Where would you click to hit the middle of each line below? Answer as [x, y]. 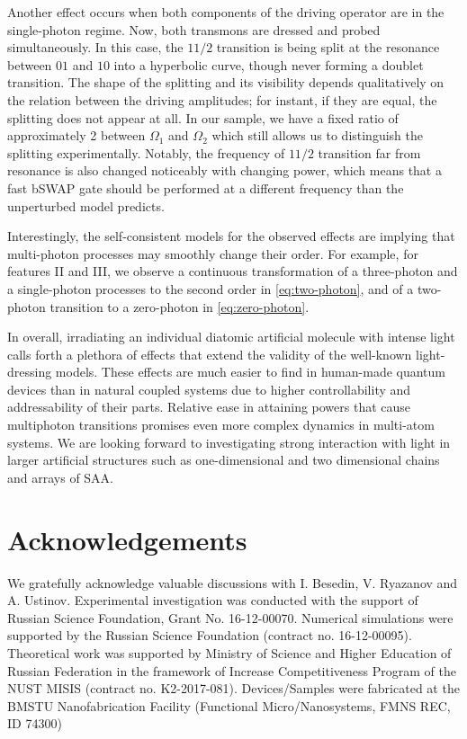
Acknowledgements [127, 539]
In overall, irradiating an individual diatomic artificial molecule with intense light [231, 337]
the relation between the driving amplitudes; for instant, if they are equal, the [222, 99]
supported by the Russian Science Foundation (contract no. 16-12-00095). [210, 635]
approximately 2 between [76, 135]
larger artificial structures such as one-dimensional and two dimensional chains [224, 460]
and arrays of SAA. [61, 477]
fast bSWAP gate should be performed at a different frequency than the [206, 187]
